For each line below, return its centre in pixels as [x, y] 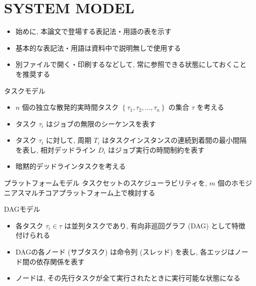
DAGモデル [22, 209]
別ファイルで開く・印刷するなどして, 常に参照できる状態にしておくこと [131, 64]
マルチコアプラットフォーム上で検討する [90, 192]
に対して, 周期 [69, 140]
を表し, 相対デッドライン [56, 149]
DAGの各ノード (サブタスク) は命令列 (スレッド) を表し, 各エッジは [125, 252]
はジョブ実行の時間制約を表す [156, 149]
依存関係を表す [60, 261]
